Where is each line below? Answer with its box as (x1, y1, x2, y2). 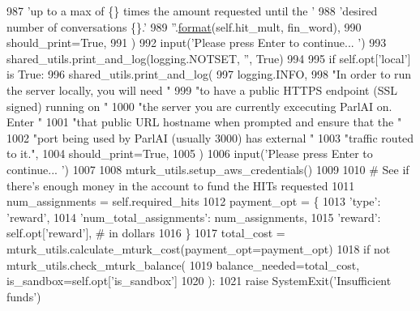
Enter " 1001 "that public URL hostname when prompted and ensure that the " (6, 113, 402, 130)
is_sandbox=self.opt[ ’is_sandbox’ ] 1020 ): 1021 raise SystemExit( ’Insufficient (6, 272, 392, 289)
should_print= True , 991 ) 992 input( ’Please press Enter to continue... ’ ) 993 (6, 34, 387, 51)
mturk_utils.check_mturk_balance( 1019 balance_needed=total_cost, (6, 256, 360, 273)
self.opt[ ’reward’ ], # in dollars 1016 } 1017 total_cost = (6, 224, 285, 241)
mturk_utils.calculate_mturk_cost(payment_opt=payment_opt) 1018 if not (6, 240, 391, 257)
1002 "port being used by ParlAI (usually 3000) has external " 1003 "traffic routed (6, 129, 414, 146)
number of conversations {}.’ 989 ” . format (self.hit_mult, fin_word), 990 (6, 18, 362, 35)
